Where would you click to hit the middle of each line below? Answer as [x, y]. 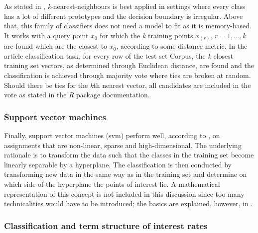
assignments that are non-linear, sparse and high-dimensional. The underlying [123, 145]
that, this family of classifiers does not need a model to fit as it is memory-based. [128, 26]
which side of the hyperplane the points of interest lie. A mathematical [112, 184]
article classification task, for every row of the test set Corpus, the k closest [119, 55]
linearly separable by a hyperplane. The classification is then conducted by [118, 164]
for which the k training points [146, 35]
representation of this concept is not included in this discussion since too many [124, 194]
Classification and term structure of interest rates [106, 225]
